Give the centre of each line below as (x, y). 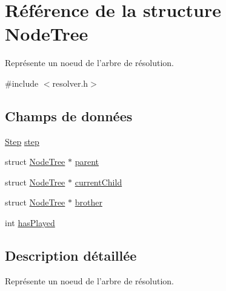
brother (88, 202)
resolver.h (70, 83)
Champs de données (69, 115)
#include (22, 83)
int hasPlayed (30, 223)
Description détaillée (71, 256)
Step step (22, 141)
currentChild (98, 182)
